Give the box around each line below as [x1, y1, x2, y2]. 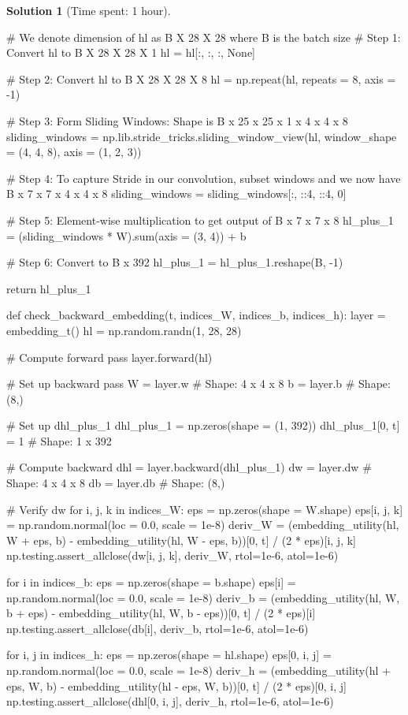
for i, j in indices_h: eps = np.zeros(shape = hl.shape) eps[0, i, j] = [6, 646, 332, 663]
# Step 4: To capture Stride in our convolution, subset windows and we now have [6, 169, 401, 186]
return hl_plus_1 [6, 280, 91, 296]
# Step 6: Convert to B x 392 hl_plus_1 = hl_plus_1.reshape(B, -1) [6, 254, 343, 270]
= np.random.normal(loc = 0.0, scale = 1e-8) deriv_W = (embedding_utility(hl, [6, 516, 399, 533]
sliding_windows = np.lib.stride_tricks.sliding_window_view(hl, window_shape [6, 128, 397, 144]
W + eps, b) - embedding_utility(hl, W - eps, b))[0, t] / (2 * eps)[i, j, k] [6, 531, 356, 548]
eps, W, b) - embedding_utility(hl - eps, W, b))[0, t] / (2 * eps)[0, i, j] [6, 677, 347, 694]
